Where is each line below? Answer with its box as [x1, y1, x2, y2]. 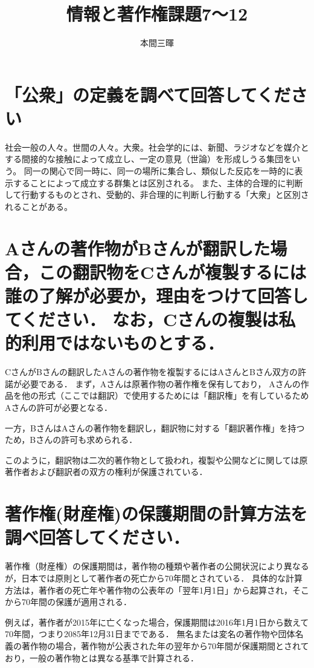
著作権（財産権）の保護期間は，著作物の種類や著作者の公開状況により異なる [5, 560, 309, 572]
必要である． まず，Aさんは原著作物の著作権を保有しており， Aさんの [21, 377, 301, 390]
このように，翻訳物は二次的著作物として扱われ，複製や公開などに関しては [5, 453, 300, 466]
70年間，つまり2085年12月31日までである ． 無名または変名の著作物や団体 [5, 627, 295, 640]
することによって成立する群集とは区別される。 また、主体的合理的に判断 [13, 176, 303, 189]
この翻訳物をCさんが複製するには [39, 259, 307, 284]
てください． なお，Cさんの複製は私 [5, 307, 296, 332]
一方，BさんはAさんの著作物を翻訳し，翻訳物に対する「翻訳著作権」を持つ [5, 421, 305, 434]
